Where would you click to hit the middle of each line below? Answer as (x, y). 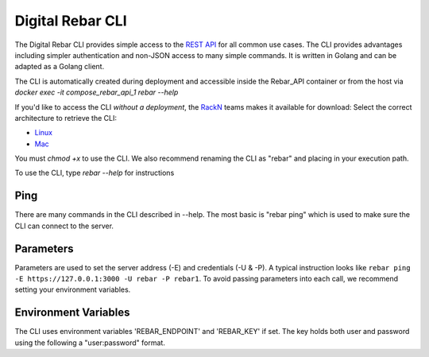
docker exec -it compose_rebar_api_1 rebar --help (97, 92)
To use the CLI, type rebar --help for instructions (95, 173)
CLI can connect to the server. (64, 226)
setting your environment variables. (73, 289)
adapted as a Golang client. (60, 67)
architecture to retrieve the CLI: (66, 118)
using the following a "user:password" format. (90, 343)
